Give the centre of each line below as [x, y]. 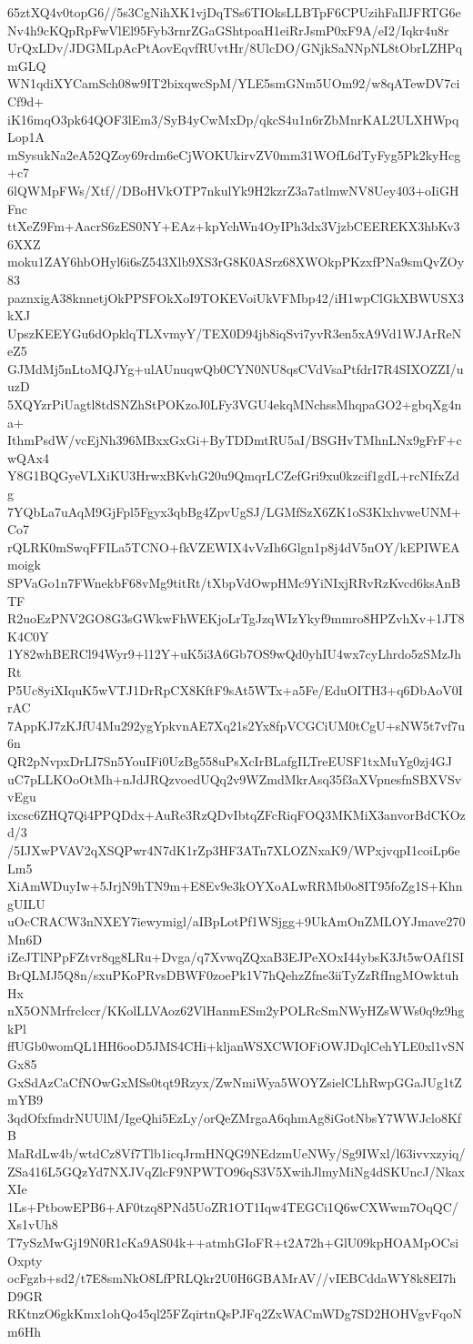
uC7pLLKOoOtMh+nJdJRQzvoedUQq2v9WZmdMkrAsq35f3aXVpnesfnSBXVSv [235, 778]
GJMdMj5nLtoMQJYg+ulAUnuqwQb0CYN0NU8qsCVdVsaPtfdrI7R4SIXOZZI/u [236, 368]
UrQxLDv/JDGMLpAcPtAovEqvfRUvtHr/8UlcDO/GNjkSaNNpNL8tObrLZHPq [235, 48]
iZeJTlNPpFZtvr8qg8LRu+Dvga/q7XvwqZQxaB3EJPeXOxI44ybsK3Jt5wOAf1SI [236, 957]
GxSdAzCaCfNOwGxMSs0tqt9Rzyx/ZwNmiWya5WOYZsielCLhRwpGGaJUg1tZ [235, 1081]
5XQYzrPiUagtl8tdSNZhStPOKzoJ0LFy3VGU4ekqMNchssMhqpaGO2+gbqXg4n [235, 404]
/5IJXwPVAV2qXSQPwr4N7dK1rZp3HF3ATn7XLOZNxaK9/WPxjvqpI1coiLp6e [234, 849]
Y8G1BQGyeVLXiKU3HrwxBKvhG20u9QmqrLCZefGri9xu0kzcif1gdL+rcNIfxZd [234, 475]
